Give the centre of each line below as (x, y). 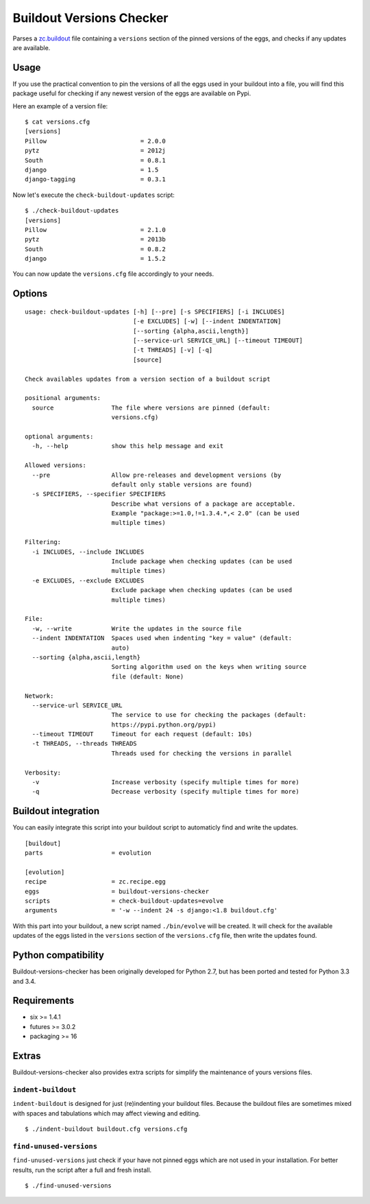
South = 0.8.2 (95, 249)
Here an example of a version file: (60, 106)
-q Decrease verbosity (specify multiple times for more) (165, 792)
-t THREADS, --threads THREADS (84, 744)
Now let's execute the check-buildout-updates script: (94, 195)
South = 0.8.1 (95, 160)
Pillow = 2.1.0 (95, 229)
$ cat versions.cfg (58, 122)
